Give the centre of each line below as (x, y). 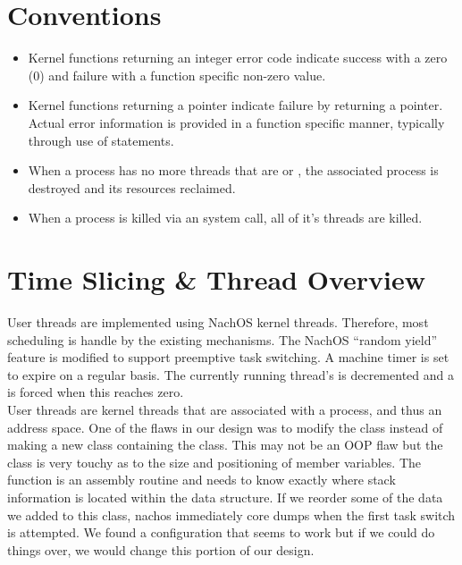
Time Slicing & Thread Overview (216, 279)
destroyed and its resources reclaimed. (132, 187)
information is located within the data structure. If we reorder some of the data (225, 497)
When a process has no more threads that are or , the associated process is (233, 170)
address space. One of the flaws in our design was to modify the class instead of (225, 427)
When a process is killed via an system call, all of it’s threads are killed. (225, 218)
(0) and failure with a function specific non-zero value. (177, 75)
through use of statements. (101, 140)
